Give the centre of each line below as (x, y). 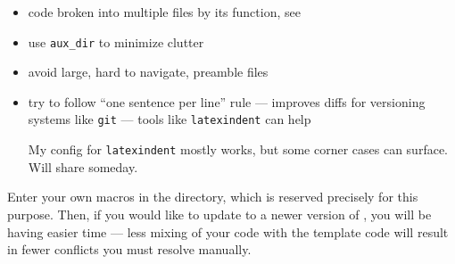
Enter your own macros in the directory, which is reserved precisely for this (213, 197)
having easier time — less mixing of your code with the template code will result (228, 231)
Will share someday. (83, 166)
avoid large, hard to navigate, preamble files (148, 72)
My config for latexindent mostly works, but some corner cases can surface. (238, 149)
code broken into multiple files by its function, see (164, 12)
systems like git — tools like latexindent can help (170, 119)
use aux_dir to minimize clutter (116, 41)
